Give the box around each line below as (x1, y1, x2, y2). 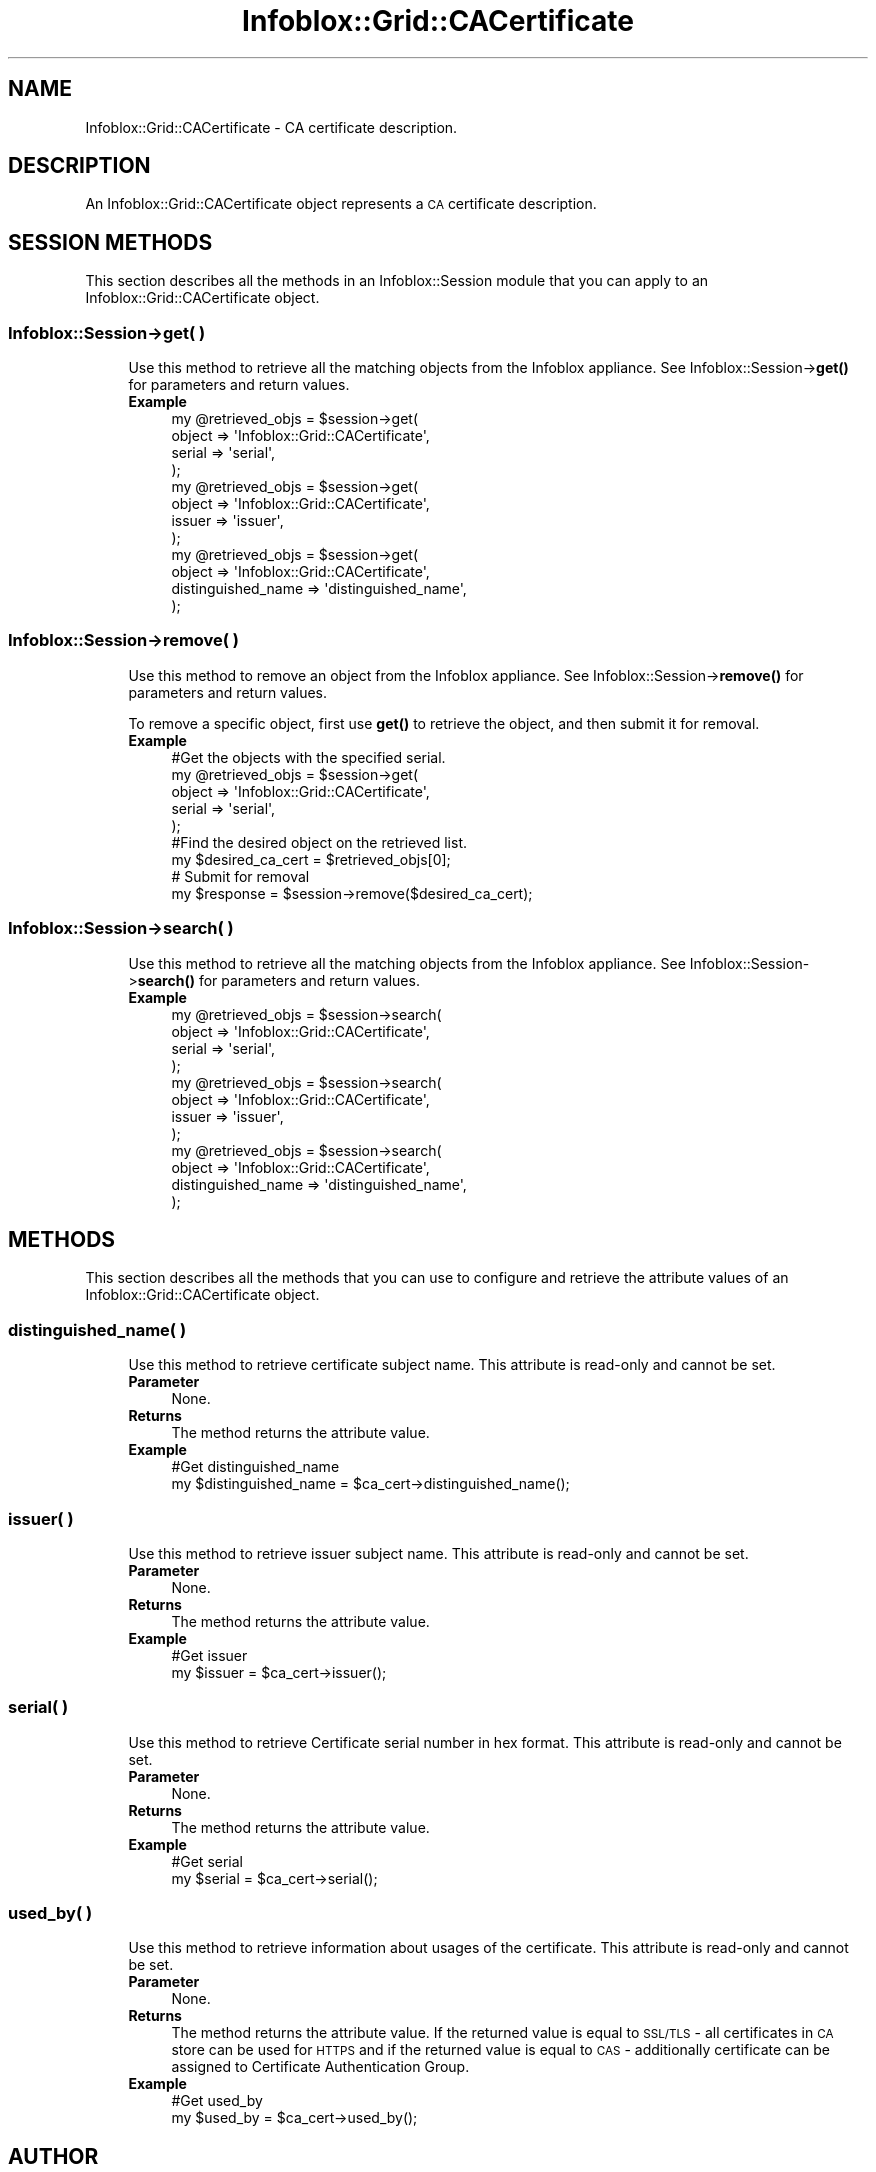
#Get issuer (171, 1646, 248, 1664)
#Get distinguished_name (171, 1458, 340, 1476)
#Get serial (171, 1852, 243, 1870)
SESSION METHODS (8, 229, 213, 255)
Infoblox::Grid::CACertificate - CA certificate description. (85, 118, 458, 136)
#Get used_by (171, 2092, 263, 2110)
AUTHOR (8, 2143, 99, 2169)
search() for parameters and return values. (137, 971, 420, 989)
